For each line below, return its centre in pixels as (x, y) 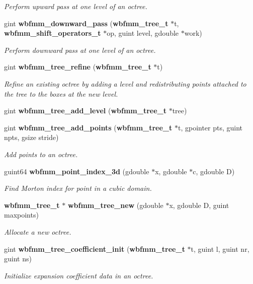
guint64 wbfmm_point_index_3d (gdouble (77, 171)
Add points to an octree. (41, 154)
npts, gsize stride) (31, 137)
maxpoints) (21, 215)
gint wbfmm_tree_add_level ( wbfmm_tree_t (85, 111)
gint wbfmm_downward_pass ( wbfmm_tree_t (86, 23)
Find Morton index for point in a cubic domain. (78, 188)
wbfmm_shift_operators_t (53, 33)
